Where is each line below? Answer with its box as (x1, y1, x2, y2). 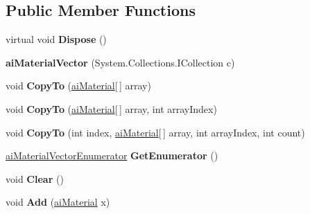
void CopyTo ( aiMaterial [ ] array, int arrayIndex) (6, 101, 217, 116)
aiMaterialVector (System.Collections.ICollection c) (6, 55, 235, 69)
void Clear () (6, 171, 64, 186)
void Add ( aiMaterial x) (6, 195, 110, 209)
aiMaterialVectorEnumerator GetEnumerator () (6, 148, 218, 163)
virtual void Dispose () (6, 32, 107, 46)
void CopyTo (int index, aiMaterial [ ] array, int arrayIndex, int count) (6, 125, 305, 139)
